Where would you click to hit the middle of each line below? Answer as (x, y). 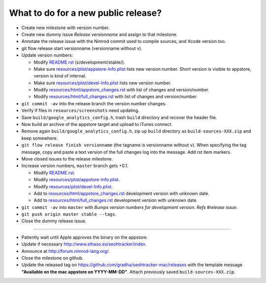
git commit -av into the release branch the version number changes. (94, 103)
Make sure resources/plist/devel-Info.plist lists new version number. (103, 83)
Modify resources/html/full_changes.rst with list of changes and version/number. (116, 97)
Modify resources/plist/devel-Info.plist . (73, 186)
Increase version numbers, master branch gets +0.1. (75, 166)
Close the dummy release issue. (54, 221)
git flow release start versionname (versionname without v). (82, 48)
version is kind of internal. (60, 76)
